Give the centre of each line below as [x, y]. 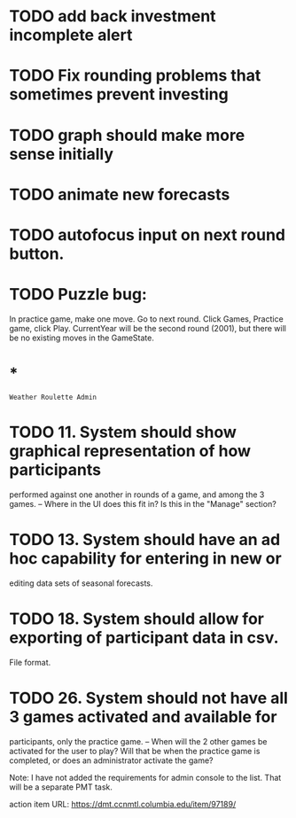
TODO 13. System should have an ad [145, 539]
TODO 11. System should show [123, 432]
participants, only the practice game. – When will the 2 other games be [138, 741]
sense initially [61, 154]
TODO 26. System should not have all [148, 698]
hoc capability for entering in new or [145, 558]
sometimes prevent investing [119, 94]
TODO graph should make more [127, 135]
